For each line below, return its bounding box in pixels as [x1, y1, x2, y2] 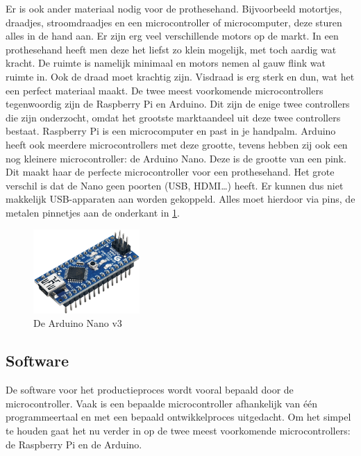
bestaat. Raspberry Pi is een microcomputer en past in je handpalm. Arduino [6, 124, 336, 138]
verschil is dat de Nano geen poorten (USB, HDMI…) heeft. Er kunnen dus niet [6, 178, 344, 192]
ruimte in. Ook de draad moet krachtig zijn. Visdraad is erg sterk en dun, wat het [6, 69, 355, 83]
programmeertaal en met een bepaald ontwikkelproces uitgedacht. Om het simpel [6, 409, 351, 424]
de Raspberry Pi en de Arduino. [6, 437, 142, 451]
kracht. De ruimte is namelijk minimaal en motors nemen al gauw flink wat [6, 56, 326, 70]
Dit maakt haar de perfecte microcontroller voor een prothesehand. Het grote [6, 164, 335, 179]
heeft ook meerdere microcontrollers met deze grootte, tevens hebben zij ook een [6, 137, 348, 151]
